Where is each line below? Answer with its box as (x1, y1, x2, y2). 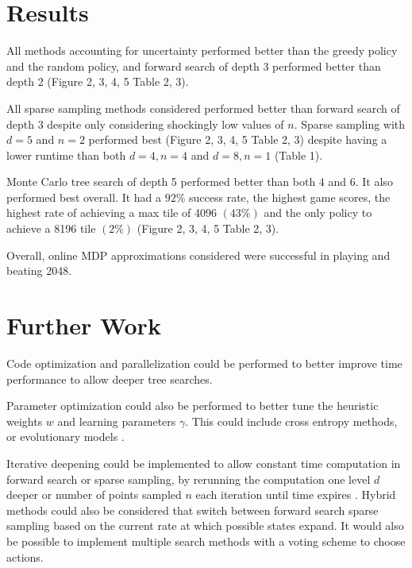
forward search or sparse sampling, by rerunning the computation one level (6, 470, 371, 487)
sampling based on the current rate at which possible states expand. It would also (6, 517, 404, 534)
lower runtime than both (6, 146, 126, 163)
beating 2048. (6, 262, 72, 279)
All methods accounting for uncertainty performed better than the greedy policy (6, 42, 398, 59)
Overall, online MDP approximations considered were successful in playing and (6, 246, 391, 263)
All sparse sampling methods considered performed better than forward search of (6, 99, 400, 116)
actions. (6, 548, 44, 565)
